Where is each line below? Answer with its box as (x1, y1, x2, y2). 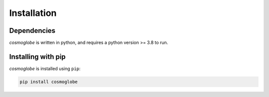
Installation (9, 7, 57, 18)
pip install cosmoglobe (19, 79, 78, 85)
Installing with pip (9, 52, 66, 61)
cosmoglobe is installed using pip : (9, 65, 81, 72)
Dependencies (9, 26, 56, 35)
